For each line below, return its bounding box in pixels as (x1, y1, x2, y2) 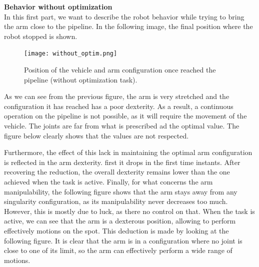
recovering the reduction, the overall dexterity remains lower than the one (4, 166, 230, 177)
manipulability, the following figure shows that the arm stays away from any (4, 186, 237, 196)
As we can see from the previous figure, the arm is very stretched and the (4, 91, 229, 101)
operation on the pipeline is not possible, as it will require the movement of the (4, 110, 247, 121)
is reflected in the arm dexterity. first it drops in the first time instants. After (4, 156, 240, 167)
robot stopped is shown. (4, 30, 77, 41)
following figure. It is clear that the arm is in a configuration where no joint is (4, 235, 242, 245)
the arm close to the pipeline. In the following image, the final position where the (4, 21, 253, 31)
